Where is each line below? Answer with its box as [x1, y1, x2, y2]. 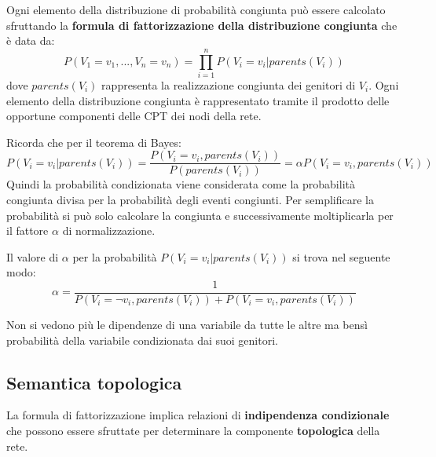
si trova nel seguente [292, 248, 390, 265]
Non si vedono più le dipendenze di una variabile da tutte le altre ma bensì [6, 316, 368, 332]
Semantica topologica [6, 370, 182, 394]
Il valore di [6, 248, 59, 265]
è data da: [6, 32, 55, 49]
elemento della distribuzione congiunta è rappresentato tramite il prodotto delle [6, 92, 390, 108]
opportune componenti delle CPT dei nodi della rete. [6, 108, 262, 124]
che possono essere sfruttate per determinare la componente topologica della [6, 422, 380, 438]
